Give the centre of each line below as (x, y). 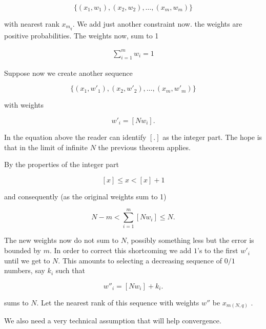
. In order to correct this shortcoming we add (120, 250)
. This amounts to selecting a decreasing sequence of (140, 260)
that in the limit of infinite (46, 147)
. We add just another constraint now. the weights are (157, 24)
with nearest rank (32, 24)
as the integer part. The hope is (212, 137)
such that (70, 270)
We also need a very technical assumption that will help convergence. (113, 321)
